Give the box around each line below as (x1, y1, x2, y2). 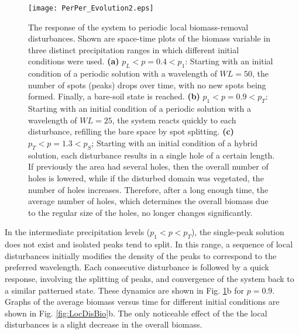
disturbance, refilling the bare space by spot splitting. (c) (28, 125, 234, 137)
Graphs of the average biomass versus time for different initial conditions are (5, 295, 280, 308)
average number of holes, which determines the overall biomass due (28, 195, 269, 207)
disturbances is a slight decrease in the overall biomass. (5, 318, 202, 330)
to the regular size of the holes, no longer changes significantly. (28, 206, 253, 218)
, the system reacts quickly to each (112, 113, 236, 126)
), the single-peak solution (191, 226, 284, 238)
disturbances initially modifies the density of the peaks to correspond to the (5, 249, 277, 261)
